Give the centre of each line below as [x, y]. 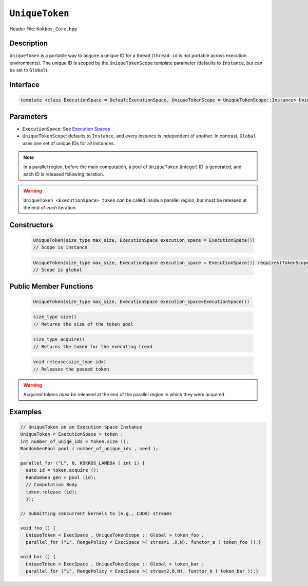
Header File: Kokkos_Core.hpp [43, 29]
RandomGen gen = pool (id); [61, 477]
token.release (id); [52, 492]
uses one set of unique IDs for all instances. [69, 143]
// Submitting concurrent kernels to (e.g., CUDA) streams [96, 513]
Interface [24, 85]
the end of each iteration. [50, 207]
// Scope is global [57, 270]
